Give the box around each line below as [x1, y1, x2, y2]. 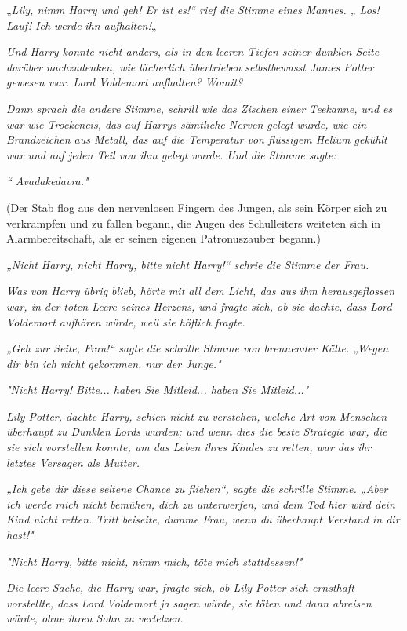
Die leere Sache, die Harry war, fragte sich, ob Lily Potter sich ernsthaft [6, 579, 354, 596]
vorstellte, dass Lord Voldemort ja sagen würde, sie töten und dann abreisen [6, 594, 372, 611]
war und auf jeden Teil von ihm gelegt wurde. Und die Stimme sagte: [6, 146, 336, 162]
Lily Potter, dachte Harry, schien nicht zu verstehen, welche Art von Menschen [6, 407, 387, 424]
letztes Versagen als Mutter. [6, 454, 140, 470]
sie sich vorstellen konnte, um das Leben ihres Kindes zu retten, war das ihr [6, 439, 372, 455]
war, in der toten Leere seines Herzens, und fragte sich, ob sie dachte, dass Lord [6, 297, 392, 314]
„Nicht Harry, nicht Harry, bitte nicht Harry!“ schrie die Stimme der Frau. [6, 256, 369, 272]
